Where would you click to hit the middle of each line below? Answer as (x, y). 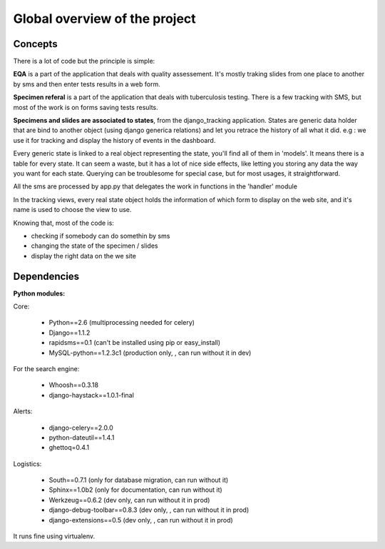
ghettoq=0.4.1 (69, 448)
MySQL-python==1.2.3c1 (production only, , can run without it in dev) (150, 353)
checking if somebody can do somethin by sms (101, 236)
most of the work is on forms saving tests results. (86, 107)
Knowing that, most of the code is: (63, 223)
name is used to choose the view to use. (72, 210)
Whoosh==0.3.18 (74, 385)
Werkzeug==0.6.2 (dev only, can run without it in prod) (129, 500)
